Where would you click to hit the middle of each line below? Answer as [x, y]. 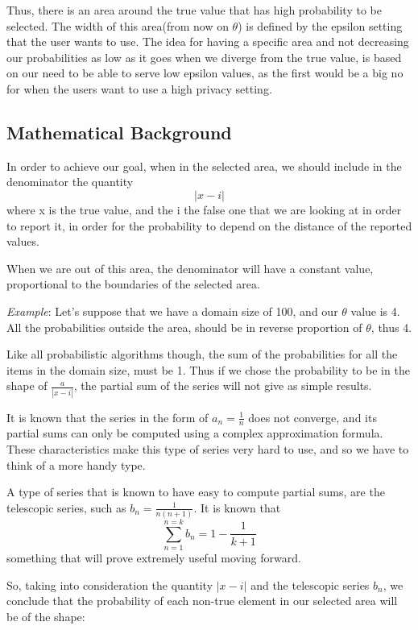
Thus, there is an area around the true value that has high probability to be [194, 10]
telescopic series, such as [66, 507]
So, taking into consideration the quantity [110, 584]
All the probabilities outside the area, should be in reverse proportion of [184, 327]
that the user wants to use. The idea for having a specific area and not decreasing [208, 41]
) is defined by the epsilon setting [320, 25]
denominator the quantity [70, 182]
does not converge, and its [312, 417]
